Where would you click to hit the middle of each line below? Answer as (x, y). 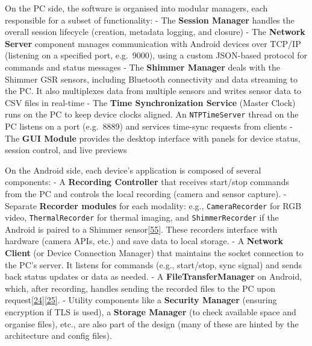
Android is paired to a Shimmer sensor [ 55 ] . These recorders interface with (141, 229)
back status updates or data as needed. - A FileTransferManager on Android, (154, 276)
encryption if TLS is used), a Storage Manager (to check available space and (151, 312)
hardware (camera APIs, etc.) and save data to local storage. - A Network (144, 241)
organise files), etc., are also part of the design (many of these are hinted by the (152, 323)
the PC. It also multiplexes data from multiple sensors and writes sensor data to (153, 91)
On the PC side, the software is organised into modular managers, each (136, 8)
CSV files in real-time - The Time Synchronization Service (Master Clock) (150, 102)
